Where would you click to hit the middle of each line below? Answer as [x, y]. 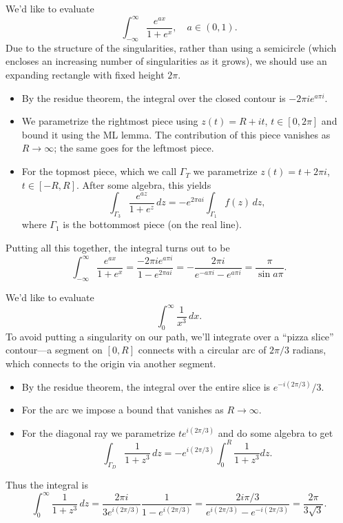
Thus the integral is [47, 485]
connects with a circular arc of [202, 350]
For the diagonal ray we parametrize [98, 432]
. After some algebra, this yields [144, 184]
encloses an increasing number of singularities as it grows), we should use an [166, 61]
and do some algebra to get [276, 432]
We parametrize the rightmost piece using [110, 121]
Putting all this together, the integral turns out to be [118, 248]
